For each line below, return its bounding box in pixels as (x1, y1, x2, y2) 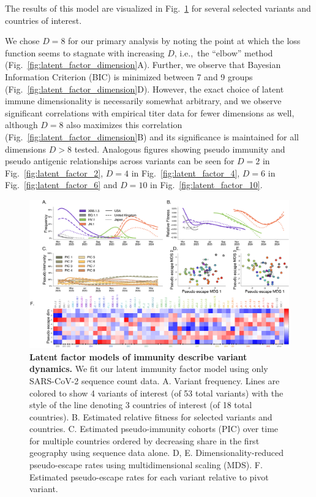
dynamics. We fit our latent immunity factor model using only (29, 362, 268, 375)
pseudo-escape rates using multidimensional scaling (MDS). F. (29, 458, 263, 471)
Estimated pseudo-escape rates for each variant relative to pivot (29, 470, 269, 483)
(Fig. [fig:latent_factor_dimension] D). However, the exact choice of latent (5, 82, 284, 95)
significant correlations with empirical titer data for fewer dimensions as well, (5, 106, 295, 119)
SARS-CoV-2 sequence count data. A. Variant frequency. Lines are (29, 374, 280, 387)
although (5, 118, 38, 131)
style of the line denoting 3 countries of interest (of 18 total (29, 398, 252, 411)
